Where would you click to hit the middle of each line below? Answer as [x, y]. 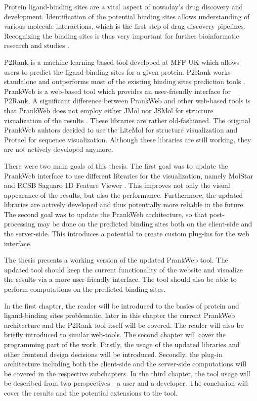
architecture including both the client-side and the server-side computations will [125, 364]
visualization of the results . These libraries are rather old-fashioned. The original [127, 120]
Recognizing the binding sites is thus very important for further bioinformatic [122, 35]
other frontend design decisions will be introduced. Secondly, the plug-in [113, 354]
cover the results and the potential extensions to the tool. [91, 392]
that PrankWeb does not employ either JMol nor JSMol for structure [109, 110]
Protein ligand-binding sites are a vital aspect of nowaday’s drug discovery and [124, 6]
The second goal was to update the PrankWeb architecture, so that [106, 214]
